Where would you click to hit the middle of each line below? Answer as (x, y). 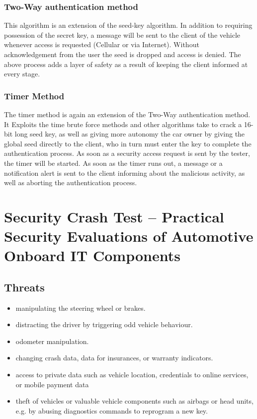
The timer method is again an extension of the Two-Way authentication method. (127, 114)
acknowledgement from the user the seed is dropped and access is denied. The (123, 54)
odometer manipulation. (52, 341)
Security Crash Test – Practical (114, 216)
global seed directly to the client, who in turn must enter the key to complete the (128, 143)
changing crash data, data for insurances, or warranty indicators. (114, 358)
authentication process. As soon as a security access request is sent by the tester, (127, 153)
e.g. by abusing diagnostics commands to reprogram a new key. (112, 410)
